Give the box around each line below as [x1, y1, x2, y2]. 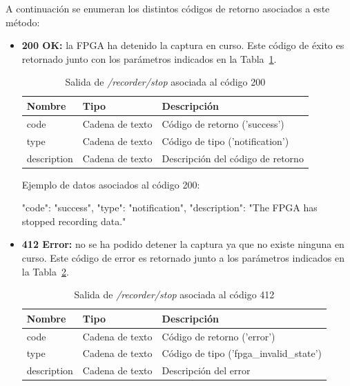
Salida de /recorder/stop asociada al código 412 [74, 287, 275, 302]
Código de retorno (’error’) [162, 329, 275, 343]
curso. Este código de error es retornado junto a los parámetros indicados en [21, 250, 345, 264]
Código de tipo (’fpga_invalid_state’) [162, 346, 322, 360]
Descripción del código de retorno [162, 151, 304, 165]
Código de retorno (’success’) [162, 116, 284, 131]
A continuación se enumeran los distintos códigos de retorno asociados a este [6, 1, 330, 15]
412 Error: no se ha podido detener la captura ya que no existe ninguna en [21, 237, 344, 251]
